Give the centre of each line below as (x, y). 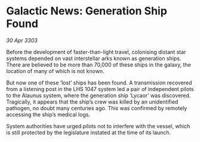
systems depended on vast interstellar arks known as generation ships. (94, 58)
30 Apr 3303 (22, 40)
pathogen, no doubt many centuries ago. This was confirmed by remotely (97, 108)
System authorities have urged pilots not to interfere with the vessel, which (98, 126)
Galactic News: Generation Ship (87, 11)
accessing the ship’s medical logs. (48, 114)
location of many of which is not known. (55, 71)
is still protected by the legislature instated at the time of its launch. (89, 132)
